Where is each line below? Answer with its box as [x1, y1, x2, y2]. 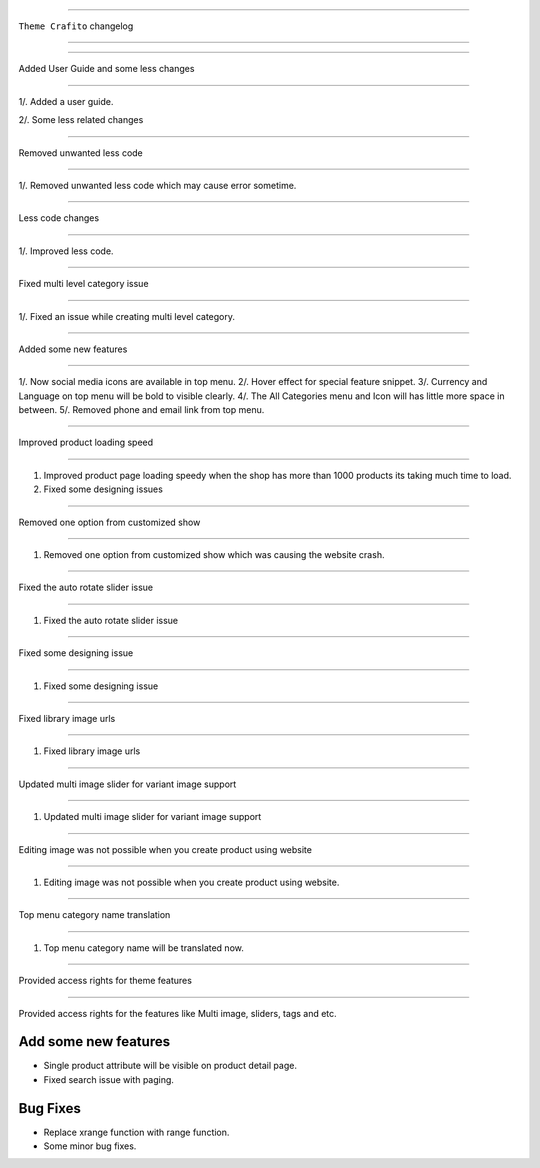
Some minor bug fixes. [43, 1140, 137, 1152]
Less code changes [18, 212, 100, 224]
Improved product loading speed [18, 436, 154, 449]
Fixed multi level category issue [18, 278, 149, 290]
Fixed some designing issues [43, 483, 164, 495]
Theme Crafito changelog [18, 20, 134, 32]
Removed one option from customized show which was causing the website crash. [43, 549, 385, 561]
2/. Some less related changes [18, 114, 144, 126]
